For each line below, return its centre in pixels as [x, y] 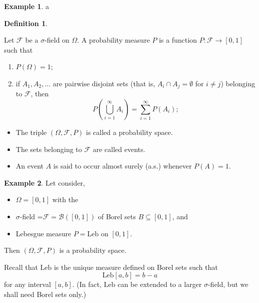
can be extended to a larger [160, 284]
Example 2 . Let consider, [44, 182]
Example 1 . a [27, 6]
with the [65, 199]
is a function [178, 40]
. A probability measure [113, 40]
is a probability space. [93, 250]
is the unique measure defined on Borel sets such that [136, 267]
